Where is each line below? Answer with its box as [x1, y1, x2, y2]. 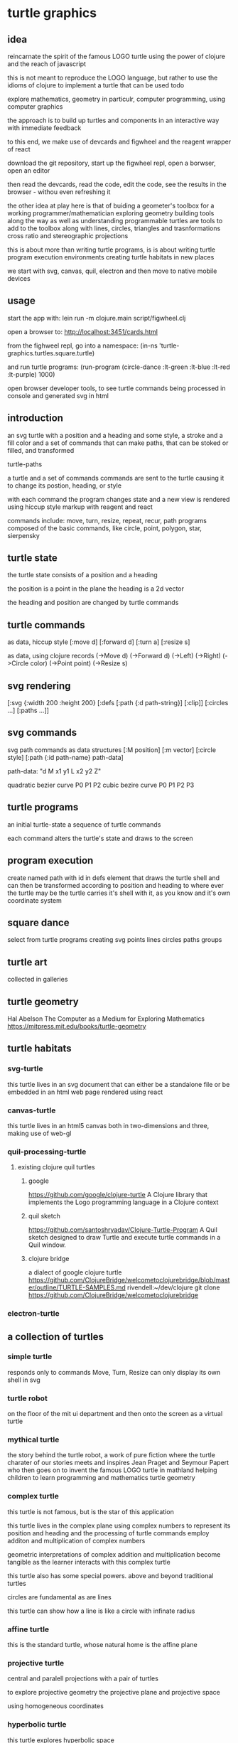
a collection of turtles [7, 1331, 104, 1343]
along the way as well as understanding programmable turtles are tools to [7, 217, 223, 225]
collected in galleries [7, 975, 68, 984]
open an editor [7, 166, 50, 175]
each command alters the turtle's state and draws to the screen [7, 834, 193, 842]
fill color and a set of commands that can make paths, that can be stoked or [7, 439, 229, 447]
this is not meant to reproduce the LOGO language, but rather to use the [7, 73, 218, 82]
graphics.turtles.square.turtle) [7, 348, 95, 357]
